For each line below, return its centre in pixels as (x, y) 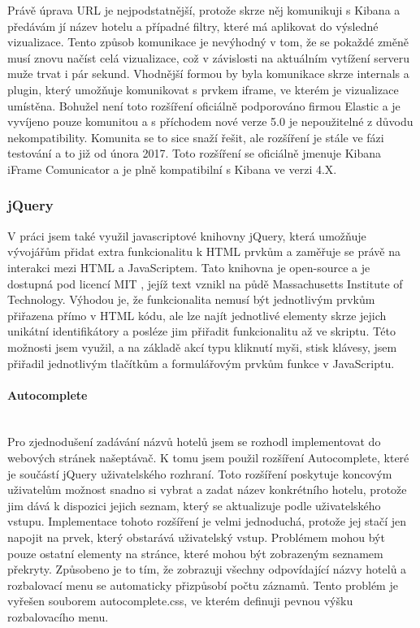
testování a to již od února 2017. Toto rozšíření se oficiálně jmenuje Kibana (195, 153)
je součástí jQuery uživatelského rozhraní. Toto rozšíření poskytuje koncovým (200, 473)
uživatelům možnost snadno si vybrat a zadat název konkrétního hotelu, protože (207, 489)
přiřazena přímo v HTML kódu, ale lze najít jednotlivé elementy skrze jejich (197, 315)
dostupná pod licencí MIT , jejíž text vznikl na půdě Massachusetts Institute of (205, 283)
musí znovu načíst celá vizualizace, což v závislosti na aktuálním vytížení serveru (209, 57)
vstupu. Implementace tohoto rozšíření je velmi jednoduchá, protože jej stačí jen (207, 521)
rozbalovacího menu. (58, 617)
